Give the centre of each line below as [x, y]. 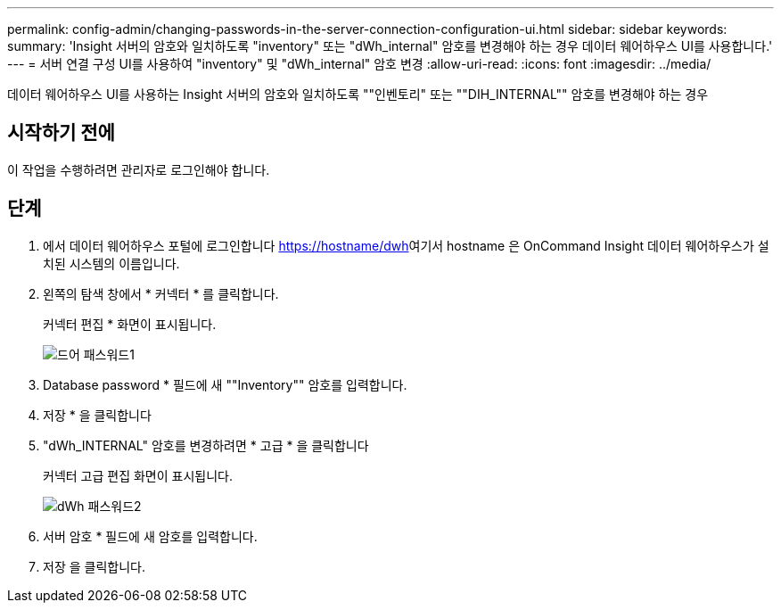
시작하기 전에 [61, 133]
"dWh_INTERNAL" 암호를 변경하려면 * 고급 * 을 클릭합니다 [206, 445]
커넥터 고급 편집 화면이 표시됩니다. [138, 475]
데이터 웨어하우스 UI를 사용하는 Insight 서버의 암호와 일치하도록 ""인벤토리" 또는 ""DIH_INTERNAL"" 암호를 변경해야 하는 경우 [358, 94]
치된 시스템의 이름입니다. [111, 263]
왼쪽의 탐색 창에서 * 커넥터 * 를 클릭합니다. [161, 293]
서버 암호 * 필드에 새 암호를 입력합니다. [150, 536]
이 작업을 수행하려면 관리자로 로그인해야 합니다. [139, 169]
